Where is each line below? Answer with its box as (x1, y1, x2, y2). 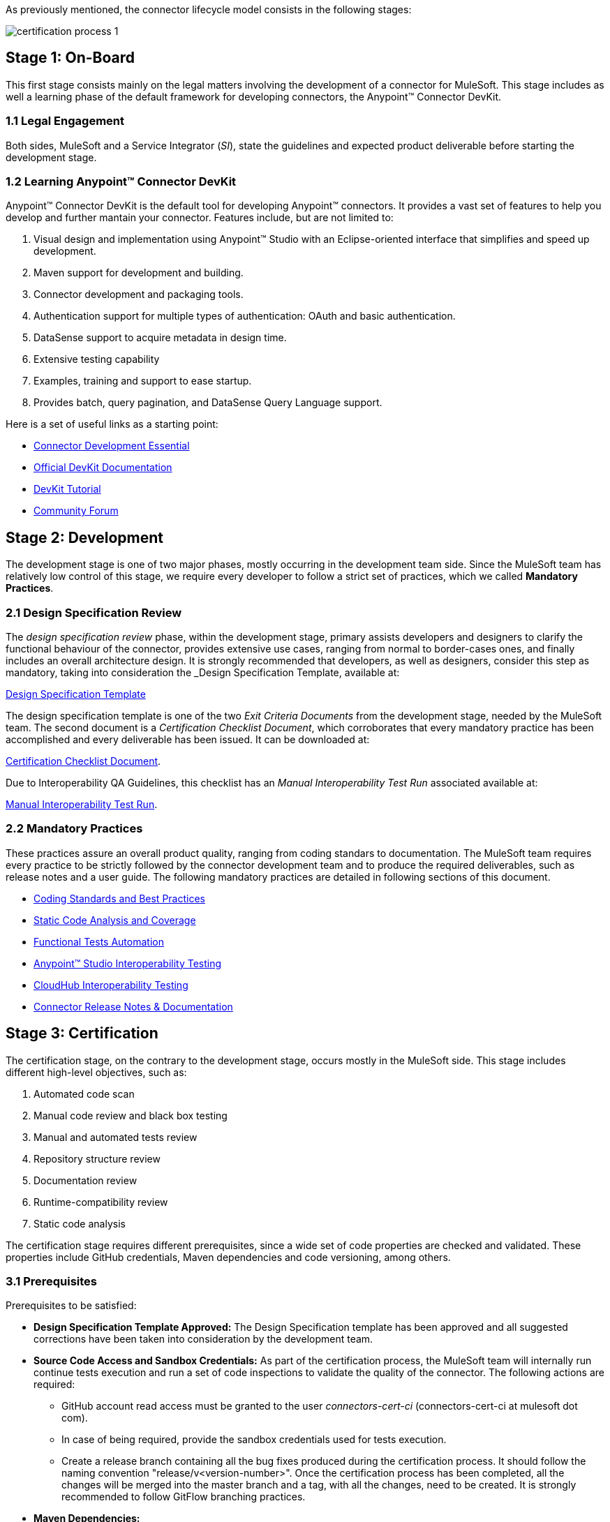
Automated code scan (34, 1087, 135, 1100)
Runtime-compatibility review (34, 1195, 168, 1208)
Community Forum (34, 505, 119, 517)
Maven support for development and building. (34, 267, 244, 279)
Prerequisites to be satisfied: (6, 1299, 137, 1312)
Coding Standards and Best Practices (34, 892, 205, 904)
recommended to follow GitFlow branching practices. (61, 1491, 306, 1503)
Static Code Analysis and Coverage (34, 913, 196, 926)
